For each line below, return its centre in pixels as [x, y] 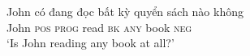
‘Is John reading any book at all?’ [91, 43]
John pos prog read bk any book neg [99, 27]
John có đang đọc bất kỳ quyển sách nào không [125, 11]
